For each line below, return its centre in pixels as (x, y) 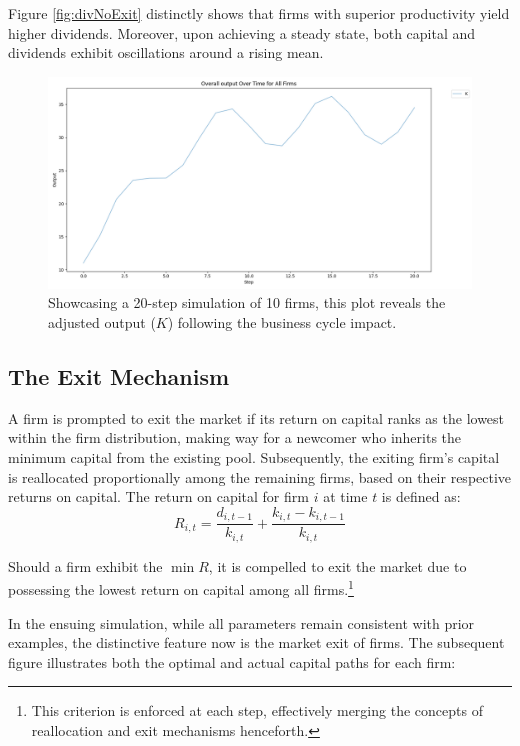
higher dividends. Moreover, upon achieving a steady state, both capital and (242, 32)
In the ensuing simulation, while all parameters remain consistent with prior (241, 622)
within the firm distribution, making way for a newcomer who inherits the (235, 437)
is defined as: (421, 496)
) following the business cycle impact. (282, 321)
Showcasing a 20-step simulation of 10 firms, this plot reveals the (247, 302)
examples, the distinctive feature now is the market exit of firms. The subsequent (256, 642)
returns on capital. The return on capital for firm (158, 496)
